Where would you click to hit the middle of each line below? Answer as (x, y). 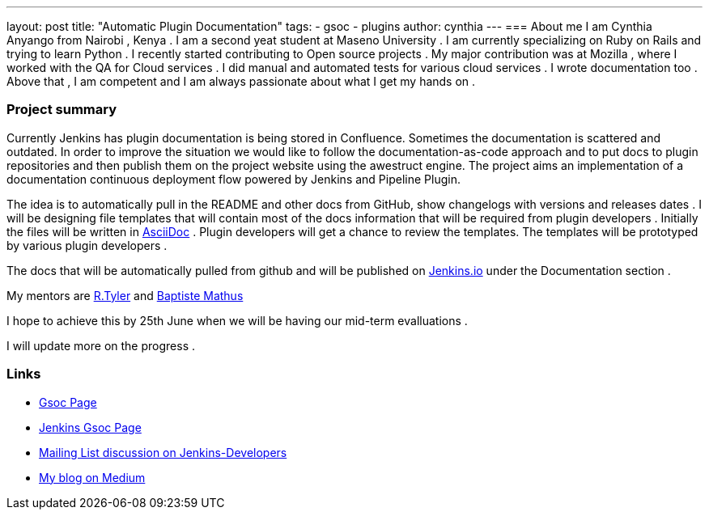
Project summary (62, 110)
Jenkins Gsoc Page (90, 427)
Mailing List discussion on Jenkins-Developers (163, 452)
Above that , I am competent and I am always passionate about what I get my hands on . (241, 81)
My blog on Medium (92, 477)
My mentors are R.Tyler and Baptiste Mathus (125, 295)
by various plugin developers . (87, 245)
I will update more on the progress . (101, 345)
